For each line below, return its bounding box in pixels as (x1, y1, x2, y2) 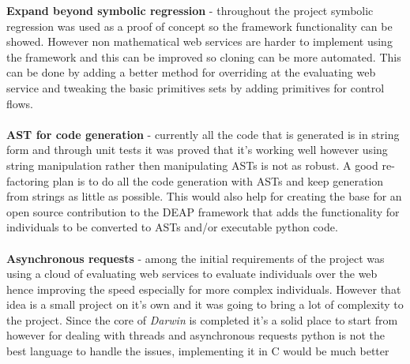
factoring (6, 172, 50, 189)
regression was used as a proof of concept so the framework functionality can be (6, 17, 393, 34)
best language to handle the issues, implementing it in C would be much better (6, 343, 389, 359)
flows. (6, 95, 33, 111)
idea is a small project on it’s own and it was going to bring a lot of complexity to (6, 296, 404, 313)
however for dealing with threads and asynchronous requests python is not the (6, 327, 386, 343)
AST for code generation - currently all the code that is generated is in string (6, 126, 400, 142)
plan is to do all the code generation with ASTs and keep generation (52, 172, 384, 189)
